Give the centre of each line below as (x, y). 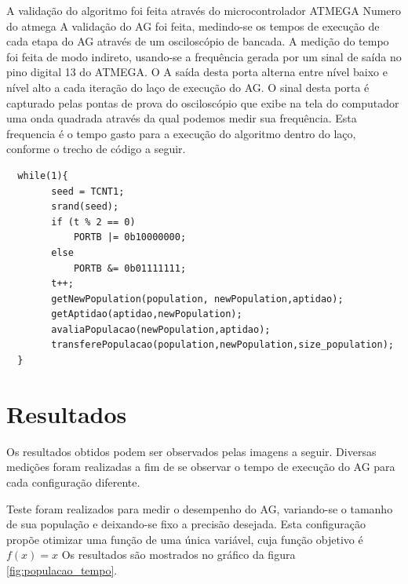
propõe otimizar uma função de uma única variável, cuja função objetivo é (185, 539)
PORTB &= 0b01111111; (130, 268)
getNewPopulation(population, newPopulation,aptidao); (197, 299)
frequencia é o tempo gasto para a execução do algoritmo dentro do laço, (181, 133)
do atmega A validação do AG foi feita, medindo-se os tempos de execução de (193, 26)
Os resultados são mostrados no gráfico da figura (178, 555)
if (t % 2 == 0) (93, 222)
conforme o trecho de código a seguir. (96, 149)
